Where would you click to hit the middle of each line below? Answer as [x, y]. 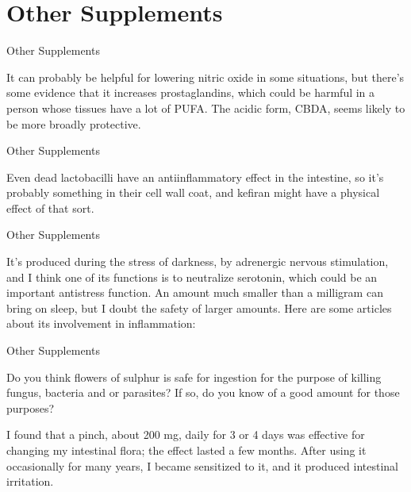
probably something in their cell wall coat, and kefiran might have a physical [193, 192]
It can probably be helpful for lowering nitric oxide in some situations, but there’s [205, 77]
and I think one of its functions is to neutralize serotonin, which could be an [192, 277]
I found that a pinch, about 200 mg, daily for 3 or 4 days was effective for [186, 434]
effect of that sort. [50, 208]
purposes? [31, 407]
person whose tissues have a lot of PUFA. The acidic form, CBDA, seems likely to [206, 108]
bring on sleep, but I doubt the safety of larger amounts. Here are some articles [199, 307]
